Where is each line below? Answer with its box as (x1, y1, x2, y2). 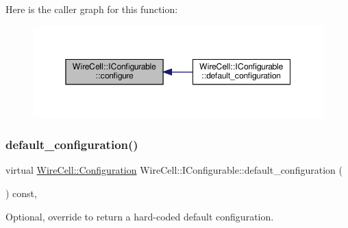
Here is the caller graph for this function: (5, 2, 178, 16)
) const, (5, 186, 37, 201)
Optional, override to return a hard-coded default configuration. (5, 209, 274, 223)
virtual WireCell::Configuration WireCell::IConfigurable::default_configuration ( (5, 163, 343, 177)
